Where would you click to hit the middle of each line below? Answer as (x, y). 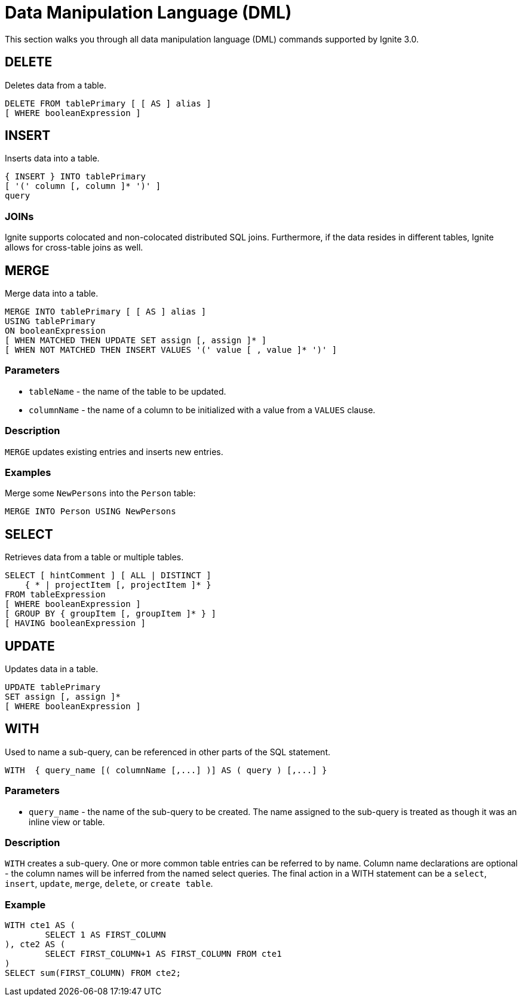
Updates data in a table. (52, 669)
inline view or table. (67, 822)
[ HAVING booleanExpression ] (76, 623)
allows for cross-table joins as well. (74, 248)
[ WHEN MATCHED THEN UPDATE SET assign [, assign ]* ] (136, 341)
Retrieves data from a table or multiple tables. (94, 557)
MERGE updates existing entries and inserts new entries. (114, 451)
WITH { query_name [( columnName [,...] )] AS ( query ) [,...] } (166, 770)
